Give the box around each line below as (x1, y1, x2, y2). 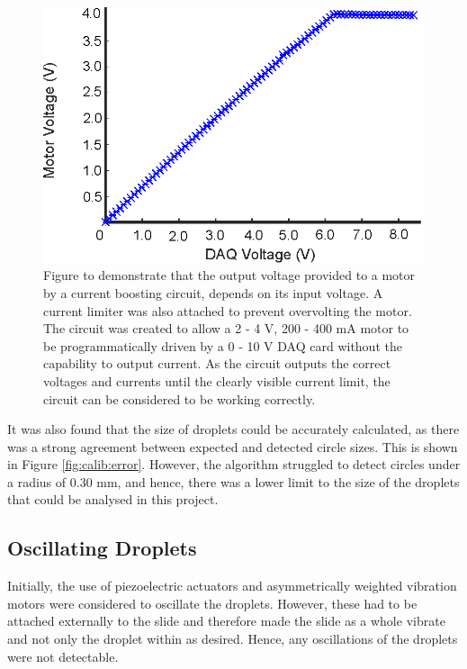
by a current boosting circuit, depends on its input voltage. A (43, 283, 383, 302)
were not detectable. (7, 646, 119, 665)
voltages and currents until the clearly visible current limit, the (43, 371, 391, 390)
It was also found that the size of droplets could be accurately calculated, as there (7, 420, 460, 438)
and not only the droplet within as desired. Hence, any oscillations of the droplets (7, 629, 458, 648)
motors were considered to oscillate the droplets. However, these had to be (7, 593, 418, 612)
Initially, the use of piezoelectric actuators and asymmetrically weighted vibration (7, 576, 457, 595)
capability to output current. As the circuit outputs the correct (43, 354, 391, 373)
